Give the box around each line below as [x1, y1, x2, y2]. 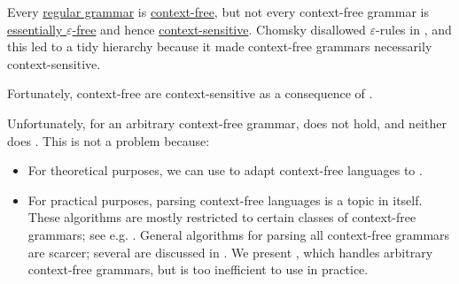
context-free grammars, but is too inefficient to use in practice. [27, 260, 369, 279]
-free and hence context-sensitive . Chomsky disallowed [72, 19, 366, 38]
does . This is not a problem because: [7, 131, 210, 150]
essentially [7, 19, 63, 38]
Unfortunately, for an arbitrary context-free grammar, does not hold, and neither [7, 113, 447, 132]
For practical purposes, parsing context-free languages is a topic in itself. [27, 190, 423, 209]
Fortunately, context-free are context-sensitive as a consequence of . [7, 84, 373, 103]
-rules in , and [376, 19, 452, 38]
